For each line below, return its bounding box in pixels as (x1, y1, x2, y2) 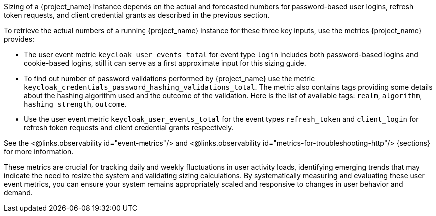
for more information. (4, 147, 74, 156)
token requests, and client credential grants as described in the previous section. (4, 11, 270, 19)
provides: (4, 35, 35, 43)
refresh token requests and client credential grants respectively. (24, 123, 234, 132)
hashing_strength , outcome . (24, 100, 127, 108)
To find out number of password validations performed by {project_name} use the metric (24, 74, 315, 83)
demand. (4, 188, 33, 197)
